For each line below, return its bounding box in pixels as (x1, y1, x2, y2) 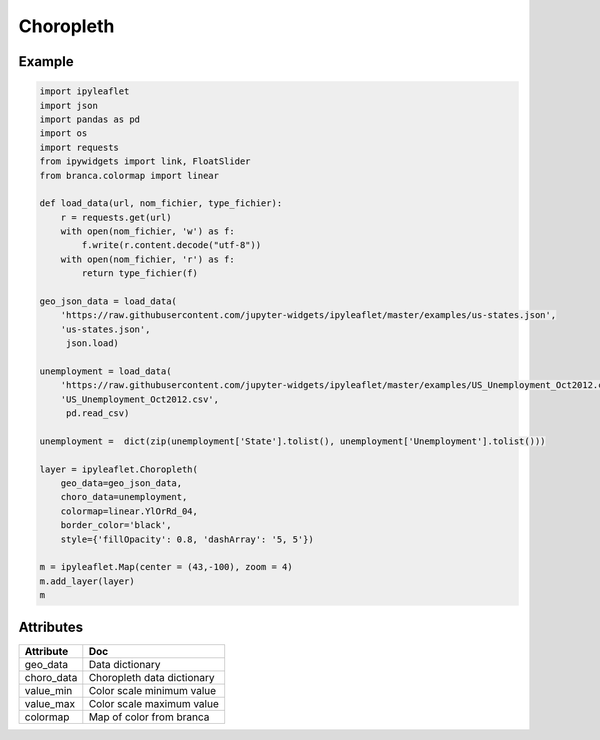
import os (39, 128, 88, 139)
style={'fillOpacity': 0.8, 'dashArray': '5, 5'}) (60, 533, 314, 545)
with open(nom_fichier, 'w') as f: (60, 226, 235, 237)
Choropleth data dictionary (88, 670, 215, 684)
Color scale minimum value (88, 683, 217, 697)
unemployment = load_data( (39, 365, 172, 377)
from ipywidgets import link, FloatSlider (39, 156, 251, 167)
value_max (24, 696, 75, 710)
